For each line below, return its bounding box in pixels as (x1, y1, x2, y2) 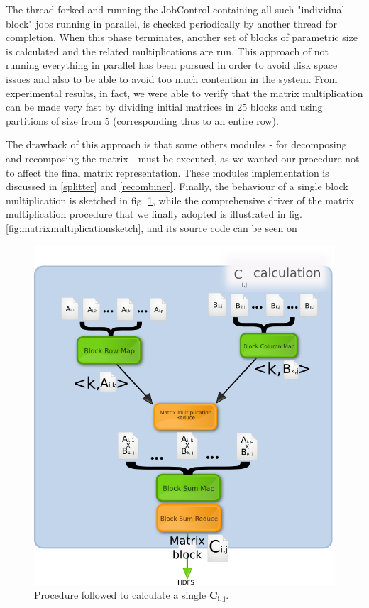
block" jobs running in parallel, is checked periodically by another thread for (6, 16, 337, 31)
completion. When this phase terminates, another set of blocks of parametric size (6, 30, 358, 45)
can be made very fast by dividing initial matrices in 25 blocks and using (6, 99, 323, 114)
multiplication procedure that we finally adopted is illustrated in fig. (6, 206, 302, 221)
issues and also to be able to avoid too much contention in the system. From (6, 71, 338, 86)
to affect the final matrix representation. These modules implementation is (6, 165, 329, 179)
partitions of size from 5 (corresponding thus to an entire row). (6, 113, 279, 128)
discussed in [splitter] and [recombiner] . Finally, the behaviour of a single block (6, 179, 348, 194)
